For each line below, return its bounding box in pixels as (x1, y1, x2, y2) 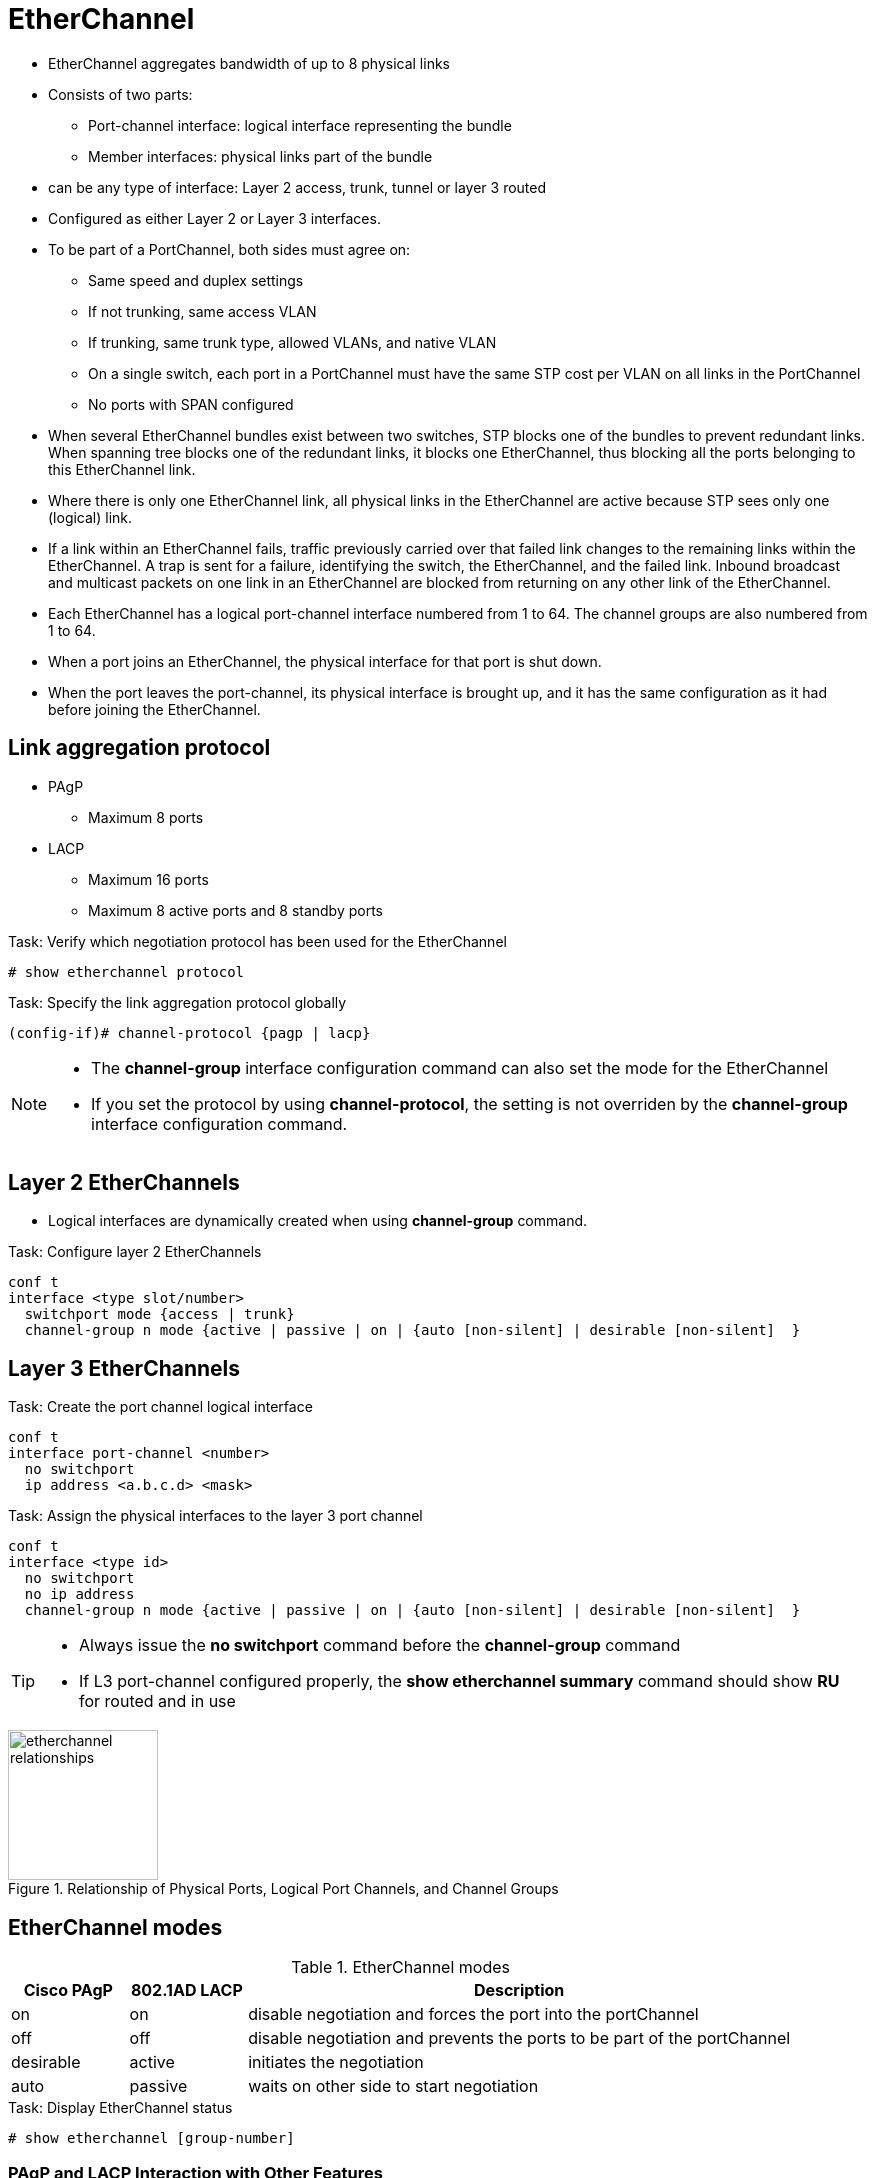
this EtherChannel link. (48, 460, 196, 478)
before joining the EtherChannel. (48, 700, 261, 718)
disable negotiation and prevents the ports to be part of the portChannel (248, 2028, 791, 2049)
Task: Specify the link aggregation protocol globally (8, 993, 347, 1011)
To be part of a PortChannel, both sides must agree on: (48, 240, 411, 258)
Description (473, 1980, 565, 2001)
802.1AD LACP (130, 1980, 243, 2001)
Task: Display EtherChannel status (8, 2099, 233, 2117)
